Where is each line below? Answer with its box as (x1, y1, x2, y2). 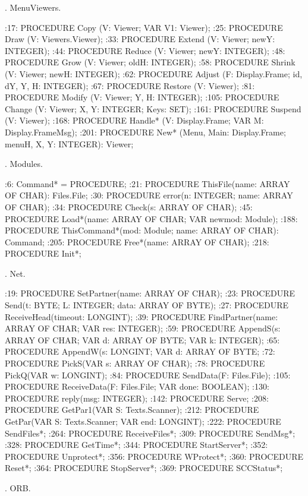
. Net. (5, 267, 26, 279)
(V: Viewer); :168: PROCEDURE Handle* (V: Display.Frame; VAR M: (5, 114, 264, 127)
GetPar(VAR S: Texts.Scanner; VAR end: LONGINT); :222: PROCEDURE (5, 415, 281, 427)
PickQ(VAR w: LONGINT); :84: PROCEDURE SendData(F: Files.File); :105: (5, 368, 291, 381)
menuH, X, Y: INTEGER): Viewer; (5, 137, 134, 150)
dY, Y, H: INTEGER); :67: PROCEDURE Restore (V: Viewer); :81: (5, 79, 255, 91)
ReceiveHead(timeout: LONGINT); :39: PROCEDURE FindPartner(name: (5, 310, 278, 323)
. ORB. (5, 481, 31, 494)
